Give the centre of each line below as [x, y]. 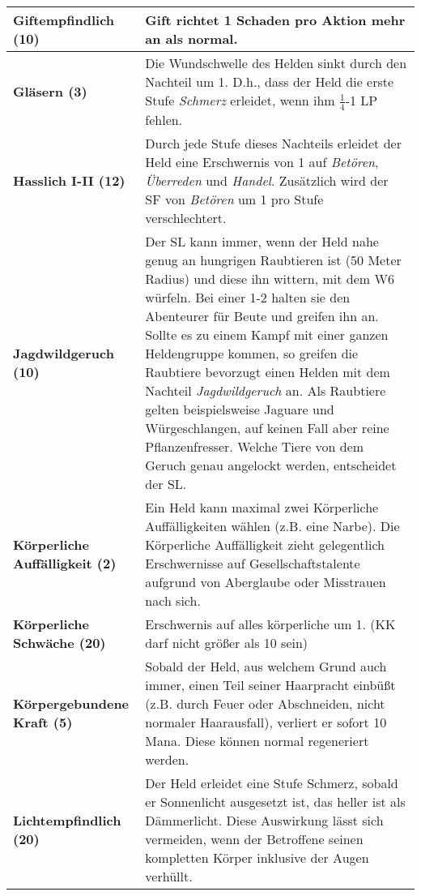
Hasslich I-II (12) [69, 180]
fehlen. [164, 119]
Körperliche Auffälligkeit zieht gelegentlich [265, 544]
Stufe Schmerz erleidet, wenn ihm [240, 100]
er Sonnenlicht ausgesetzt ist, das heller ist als [275, 801]
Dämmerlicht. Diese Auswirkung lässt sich [264, 820]
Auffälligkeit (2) [65, 563]
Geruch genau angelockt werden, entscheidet [271, 465]
